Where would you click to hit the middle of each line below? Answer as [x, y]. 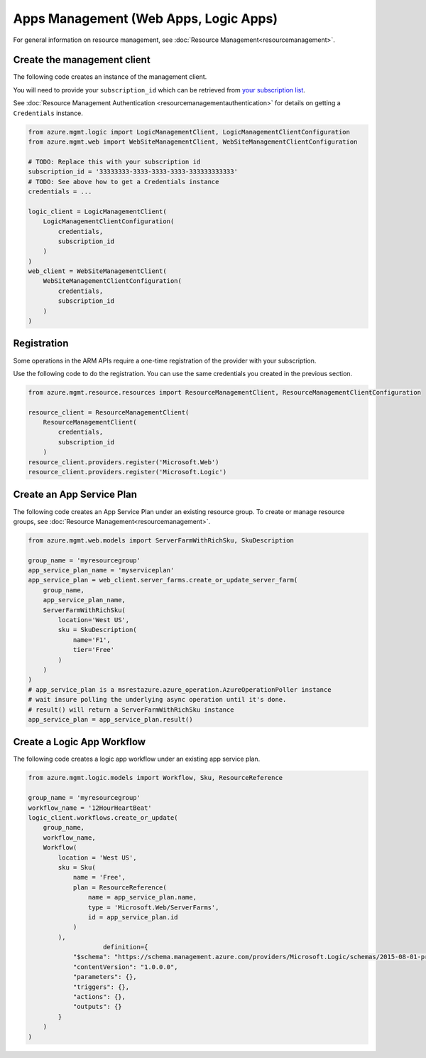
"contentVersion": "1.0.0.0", [125, 967]
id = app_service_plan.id [133, 917]
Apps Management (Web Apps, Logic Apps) [146, 18]
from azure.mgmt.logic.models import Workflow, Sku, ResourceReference [155, 778]
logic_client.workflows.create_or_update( [103, 817]
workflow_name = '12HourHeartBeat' [90, 808]
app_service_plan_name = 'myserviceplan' [101, 570]
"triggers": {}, [101, 987]
